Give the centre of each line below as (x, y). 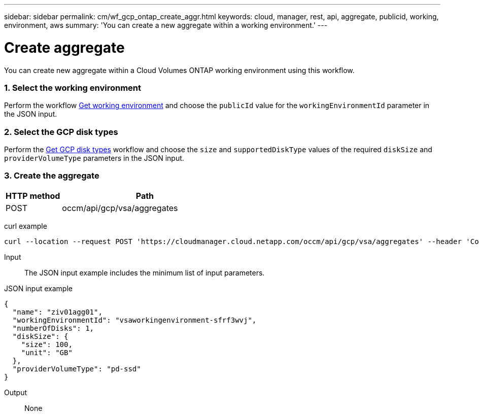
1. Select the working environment (73, 88)
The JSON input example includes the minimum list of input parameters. (145, 272)
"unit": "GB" (47, 352)
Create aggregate (64, 47)
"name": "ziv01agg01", (57, 312)
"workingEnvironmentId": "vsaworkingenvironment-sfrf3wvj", (134, 320)
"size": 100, (47, 344)
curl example (26, 226)
